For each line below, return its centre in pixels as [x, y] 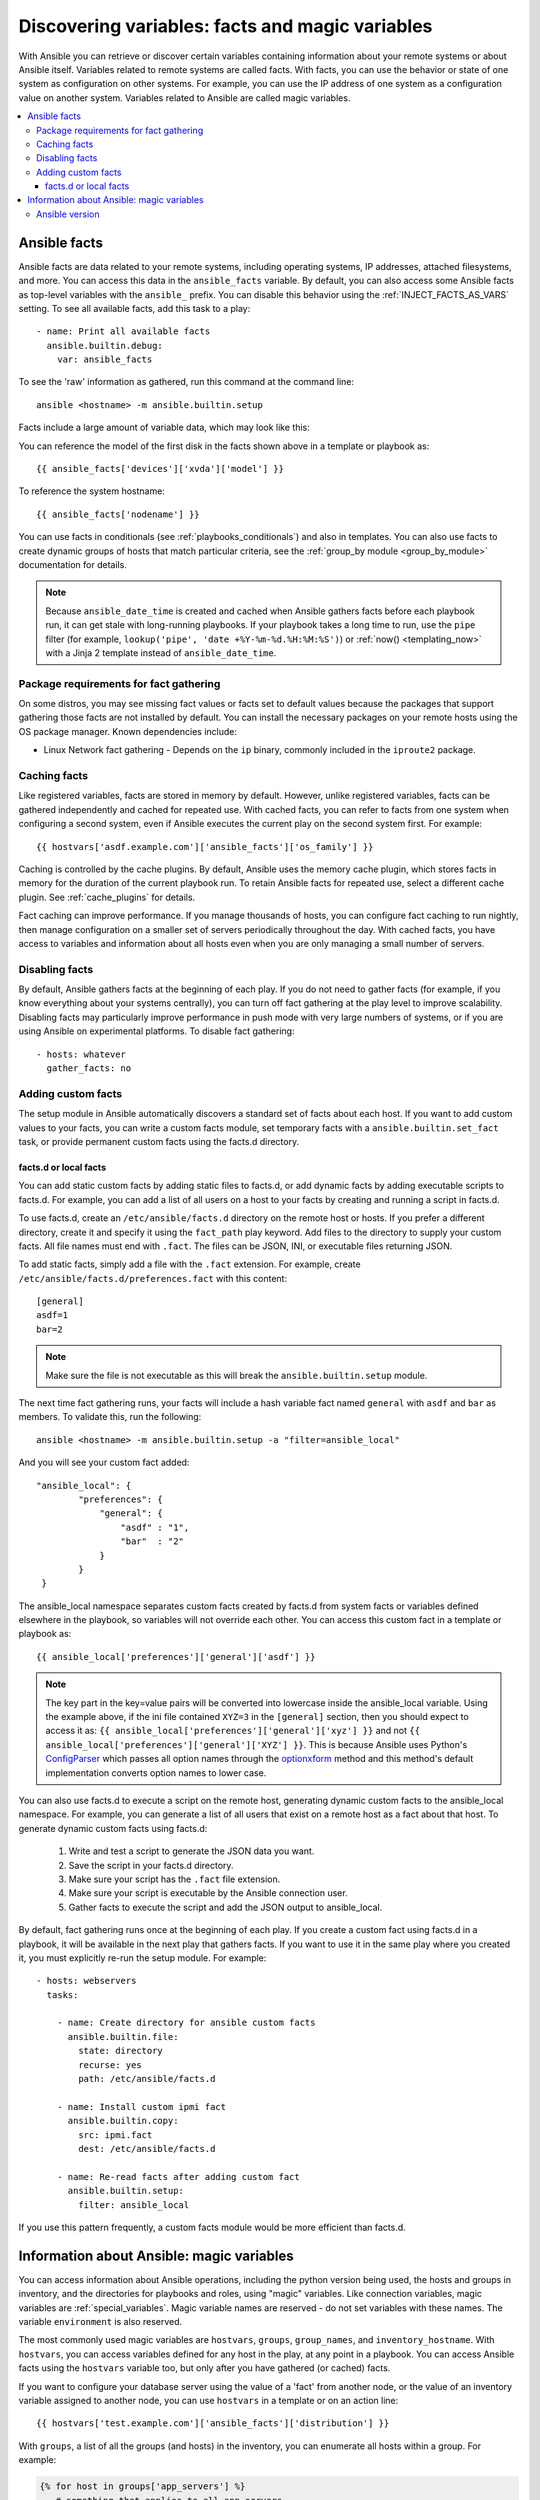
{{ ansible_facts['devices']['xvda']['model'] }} [160, 469]
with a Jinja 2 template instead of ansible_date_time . [161, 652]
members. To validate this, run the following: [110, 1417]
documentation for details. [72, 564]
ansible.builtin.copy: [123, 2121]
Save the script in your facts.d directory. [151, 1865]
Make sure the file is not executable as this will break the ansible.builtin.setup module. [236, 1375]
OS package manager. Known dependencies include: [128, 731]
